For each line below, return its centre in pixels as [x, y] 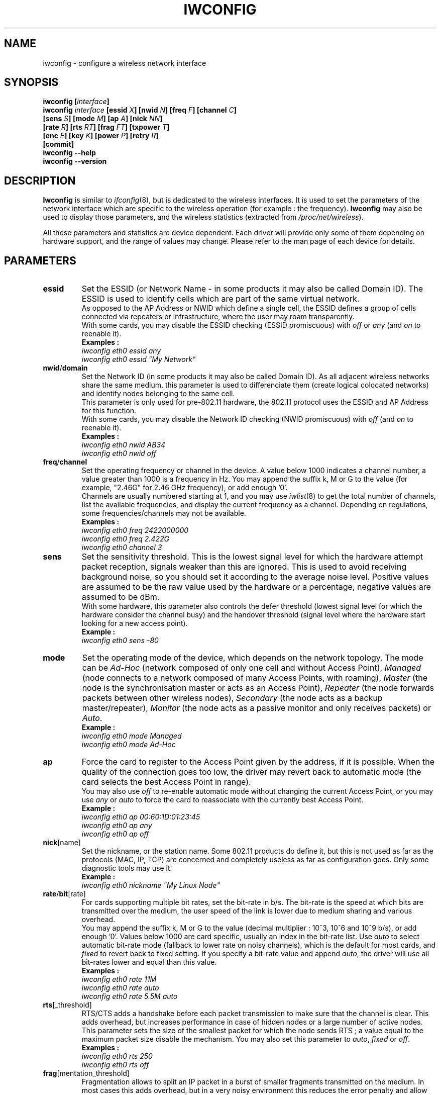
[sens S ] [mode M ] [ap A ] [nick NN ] [103, 119]
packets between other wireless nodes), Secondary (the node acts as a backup [232, 698]
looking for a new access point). [135, 623]
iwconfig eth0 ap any [117, 826]
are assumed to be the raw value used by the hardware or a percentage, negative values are [256, 587]
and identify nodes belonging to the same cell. [158, 394]
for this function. [109, 411]
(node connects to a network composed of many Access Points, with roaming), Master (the [255, 678]
